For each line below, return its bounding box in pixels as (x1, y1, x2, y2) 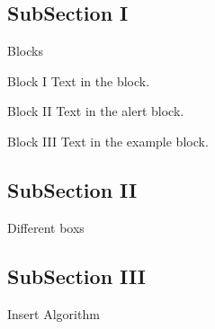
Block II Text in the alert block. (7, 102, 184, 120)
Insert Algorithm (7, 304, 100, 323)
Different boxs (7, 218, 85, 236)
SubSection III (7, 262, 146, 289)
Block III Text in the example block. (7, 131, 209, 150)
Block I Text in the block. (7, 71, 150, 90)
